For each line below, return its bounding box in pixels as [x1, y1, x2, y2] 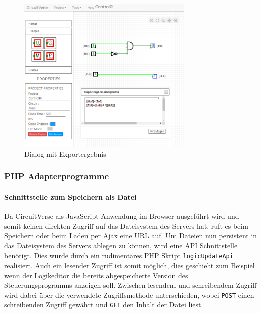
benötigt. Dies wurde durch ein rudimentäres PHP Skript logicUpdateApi [4, 250, 233, 261]
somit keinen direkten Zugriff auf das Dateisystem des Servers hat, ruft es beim [4, 220, 248, 231]
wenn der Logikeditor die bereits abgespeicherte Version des [4, 270, 188, 280]
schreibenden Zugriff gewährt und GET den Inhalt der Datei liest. [4, 299, 203, 310]
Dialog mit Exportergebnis [24, 148, 106, 159]
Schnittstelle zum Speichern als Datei [4, 191, 137, 202]
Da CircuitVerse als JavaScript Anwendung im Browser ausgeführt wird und [4, 210, 239, 221]
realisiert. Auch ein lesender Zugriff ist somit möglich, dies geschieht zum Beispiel [4, 260, 255, 270]
